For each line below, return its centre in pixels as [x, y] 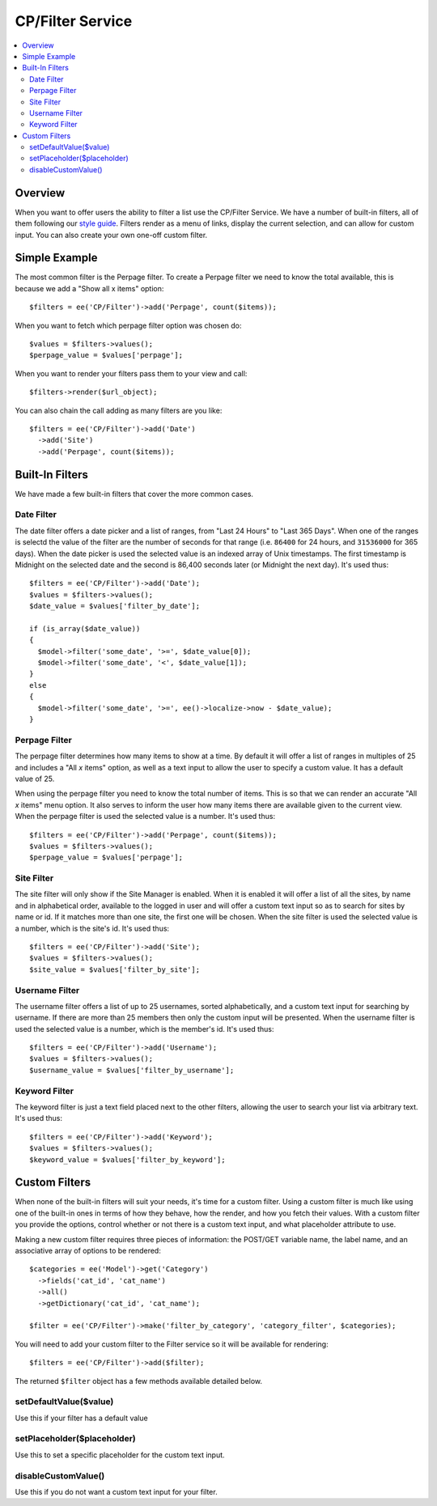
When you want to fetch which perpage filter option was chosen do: [128, 325]
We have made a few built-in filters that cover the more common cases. [134, 494]
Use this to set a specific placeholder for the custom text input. [120, 1455]
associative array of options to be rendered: [88, 1251]
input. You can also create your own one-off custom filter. [111, 235]
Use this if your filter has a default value [82, 1418]
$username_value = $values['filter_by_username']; [132, 1070]
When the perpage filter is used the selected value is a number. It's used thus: [145, 817]
